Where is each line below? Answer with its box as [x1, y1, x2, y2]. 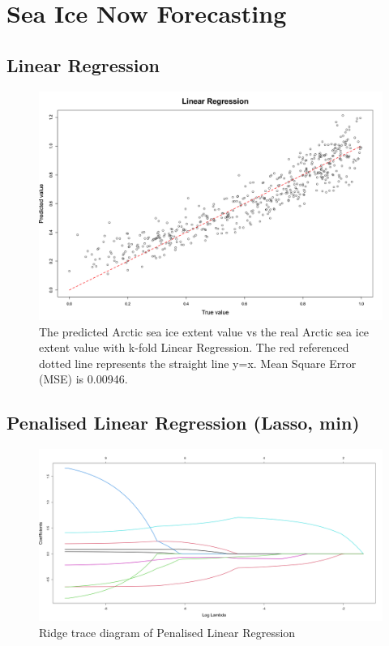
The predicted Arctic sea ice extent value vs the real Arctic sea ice [39, 323, 370, 340]
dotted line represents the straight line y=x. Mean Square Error [39, 354, 357, 371]
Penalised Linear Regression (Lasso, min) [6, 410, 360, 435]
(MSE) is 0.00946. [39, 370, 128, 387]
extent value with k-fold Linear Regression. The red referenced [39, 339, 349, 356]
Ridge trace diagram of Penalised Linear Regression [39, 623, 296, 640]
